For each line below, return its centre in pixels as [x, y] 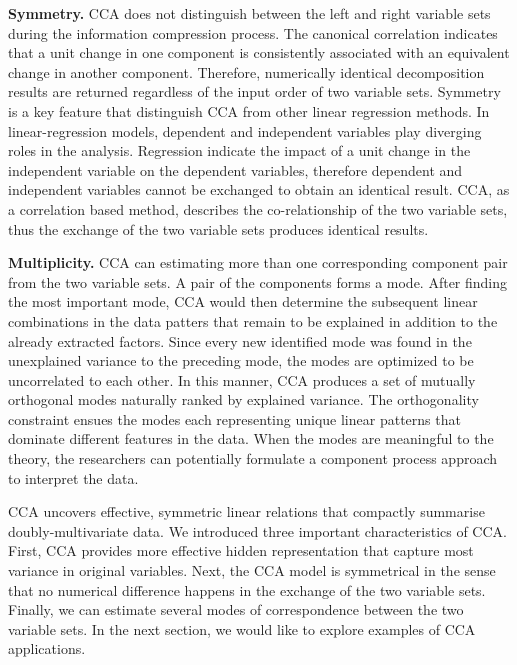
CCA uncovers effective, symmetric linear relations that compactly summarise [246, 511]
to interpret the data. [73, 477]
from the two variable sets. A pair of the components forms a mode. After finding [258, 281]
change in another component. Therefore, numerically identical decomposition [246, 71]
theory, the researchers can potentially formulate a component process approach [253, 458]
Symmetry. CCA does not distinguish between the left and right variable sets [249, 13]
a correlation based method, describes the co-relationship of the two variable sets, [258, 208]
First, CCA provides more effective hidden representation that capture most [241, 550]
